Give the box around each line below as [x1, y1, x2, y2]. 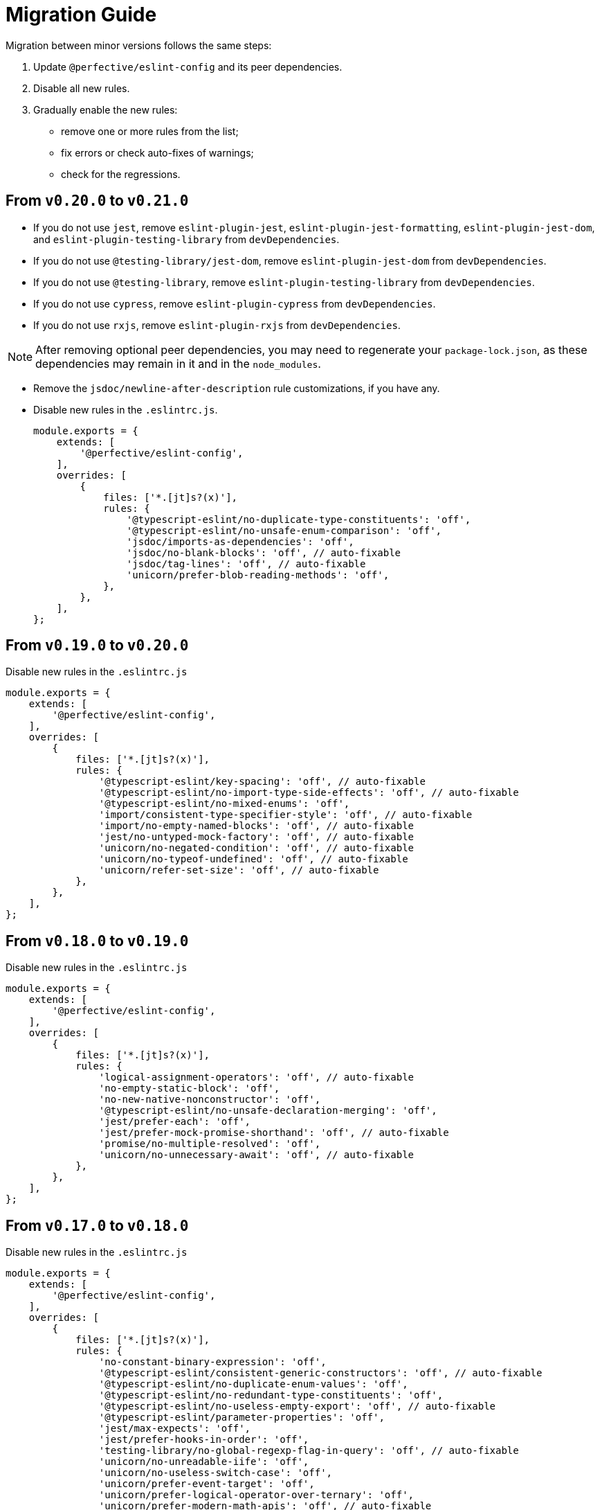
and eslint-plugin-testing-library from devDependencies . [33, 233, 340, 245]
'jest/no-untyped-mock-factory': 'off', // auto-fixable [98, 831, 415, 843]
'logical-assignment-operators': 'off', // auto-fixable [98, 1072, 415, 1083]
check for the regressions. [61, 168, 181, 180]
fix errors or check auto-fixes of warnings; [61, 146, 254, 159]
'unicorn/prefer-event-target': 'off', [98, 1478, 315, 1490]
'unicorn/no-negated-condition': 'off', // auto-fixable [98, 842, 415, 854]
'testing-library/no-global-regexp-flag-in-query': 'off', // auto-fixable [98, 1445, 519, 1457]
